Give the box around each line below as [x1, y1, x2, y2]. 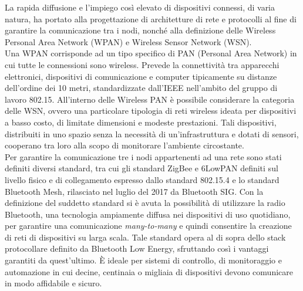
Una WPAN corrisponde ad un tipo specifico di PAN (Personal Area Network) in [5, 47, 297, 59]
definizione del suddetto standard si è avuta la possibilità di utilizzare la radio [5, 197, 285, 209]
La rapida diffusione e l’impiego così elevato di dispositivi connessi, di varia [5, 1, 275, 13]
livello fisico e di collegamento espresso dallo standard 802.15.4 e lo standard [5, 173, 280, 185]
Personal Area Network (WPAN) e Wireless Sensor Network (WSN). [5, 35, 252, 48]
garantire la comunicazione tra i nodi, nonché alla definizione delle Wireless [5, 24, 276, 36]
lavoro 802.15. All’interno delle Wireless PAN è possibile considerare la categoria [5, 93, 295, 105]
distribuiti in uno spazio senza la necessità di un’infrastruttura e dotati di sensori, [5, 127, 299, 140]
